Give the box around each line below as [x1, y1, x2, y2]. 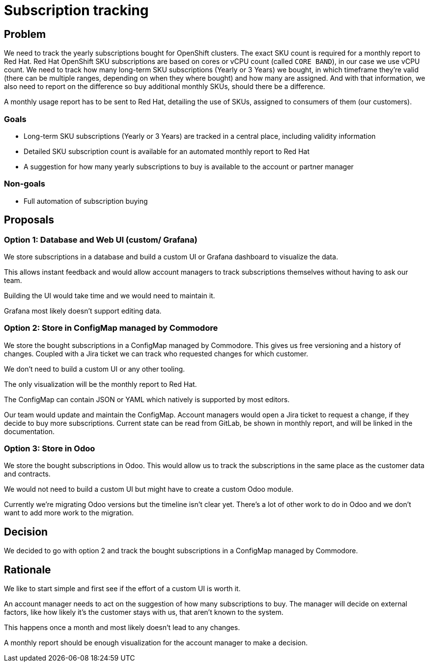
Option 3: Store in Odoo [4, 444, 95, 454]
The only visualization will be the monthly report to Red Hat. [4, 380, 197, 388]
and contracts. [4, 470, 51, 478]
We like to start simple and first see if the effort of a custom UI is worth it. [4, 584, 241, 593]
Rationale [4, 563, 51, 576]
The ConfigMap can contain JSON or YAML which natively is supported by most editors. [4, 395, 290, 404]
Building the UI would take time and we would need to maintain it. [4, 291, 215, 300]
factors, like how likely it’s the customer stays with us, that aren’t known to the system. [4, 608, 284, 617]
